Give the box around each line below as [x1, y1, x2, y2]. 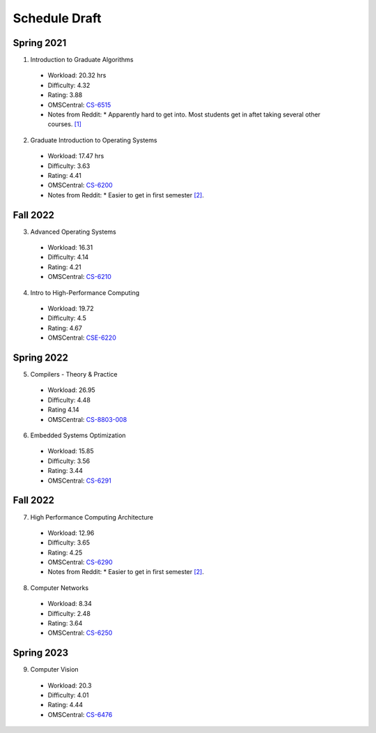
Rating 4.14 [47, 405, 79, 414]
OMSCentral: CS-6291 [47, 476, 111, 485]
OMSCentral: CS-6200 [47, 181, 113, 190]
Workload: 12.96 [47, 529, 95, 537]
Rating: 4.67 [47, 324, 83, 332]
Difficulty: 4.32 [47, 81, 91, 89]
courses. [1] [47, 120, 81, 128]
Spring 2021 [13, 37, 67, 49]
